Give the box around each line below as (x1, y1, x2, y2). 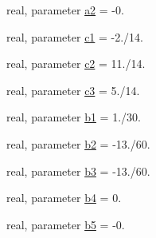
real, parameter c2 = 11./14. (6, 55, 146, 72)
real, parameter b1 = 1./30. (6, 109, 141, 125)
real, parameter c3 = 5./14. (6, 81, 140, 98)
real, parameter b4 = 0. (6, 189, 122, 206)
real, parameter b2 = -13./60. (6, 135, 150, 152)
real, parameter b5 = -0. (6, 216, 125, 232)
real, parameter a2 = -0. (6, 2, 124, 18)
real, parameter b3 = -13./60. (6, 162, 150, 179)
